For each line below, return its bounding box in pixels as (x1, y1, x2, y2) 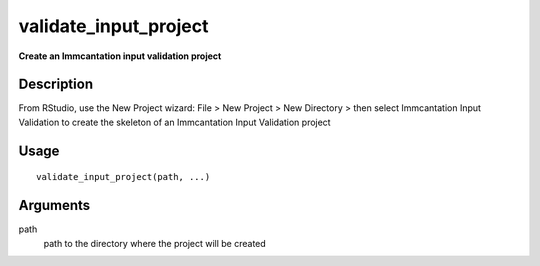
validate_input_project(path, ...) (36, 171, 211, 183)
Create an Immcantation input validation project (18, 50, 222, 62)
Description (18, 76, 94, 93)
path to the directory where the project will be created (43, 237, 267, 249)
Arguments (18, 197, 91, 214)
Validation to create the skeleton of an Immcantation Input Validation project (18, 116, 331, 128)
